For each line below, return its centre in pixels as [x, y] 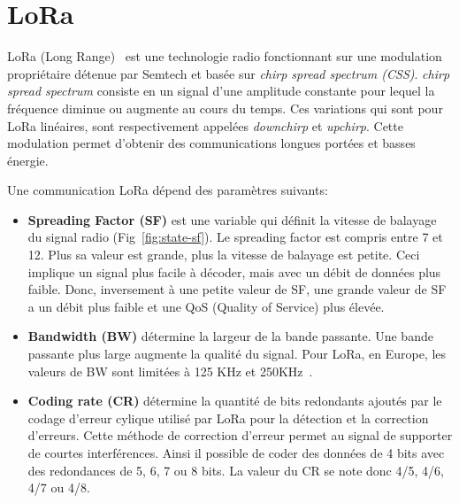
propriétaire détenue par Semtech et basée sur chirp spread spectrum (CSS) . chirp [229, 73]
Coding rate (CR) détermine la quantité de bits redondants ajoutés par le [235, 401]
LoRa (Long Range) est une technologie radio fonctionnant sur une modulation [225, 56]
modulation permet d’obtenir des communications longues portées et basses [211, 143]
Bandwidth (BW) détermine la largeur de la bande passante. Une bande [230, 336]
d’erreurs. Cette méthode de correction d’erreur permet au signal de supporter [240, 435]
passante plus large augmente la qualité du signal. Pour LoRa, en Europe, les [237, 354]
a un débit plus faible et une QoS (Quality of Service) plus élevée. [206, 306]
